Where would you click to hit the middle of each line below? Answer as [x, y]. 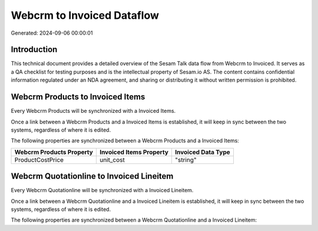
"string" [185, 160]
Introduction [34, 50]
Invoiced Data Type [202, 152]
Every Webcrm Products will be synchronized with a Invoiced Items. [93, 111]
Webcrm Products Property [54, 152]
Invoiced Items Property [134, 152]
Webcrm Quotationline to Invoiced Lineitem [92, 176]
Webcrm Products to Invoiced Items [78, 97]
